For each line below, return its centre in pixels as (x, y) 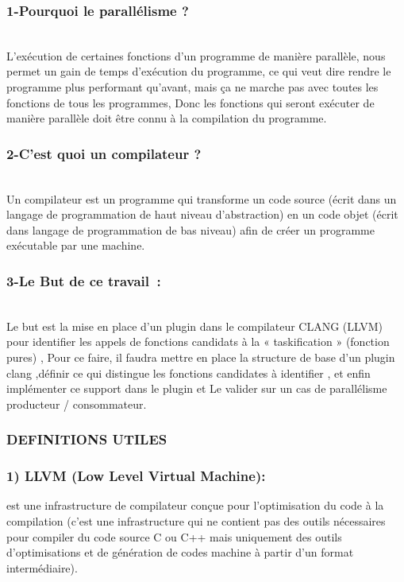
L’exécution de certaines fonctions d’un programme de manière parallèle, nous (196, 55)
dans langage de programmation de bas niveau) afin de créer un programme (190, 229)
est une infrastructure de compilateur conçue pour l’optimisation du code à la (195, 505)
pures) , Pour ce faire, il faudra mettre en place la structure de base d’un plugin (201, 357)
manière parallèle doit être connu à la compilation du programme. (167, 118)
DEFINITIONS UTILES (87, 439)
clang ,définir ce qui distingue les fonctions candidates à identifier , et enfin (189, 372)
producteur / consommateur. (77, 404)
